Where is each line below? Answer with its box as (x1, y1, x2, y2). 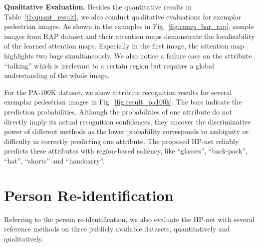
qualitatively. (4, 233, 43, 243)
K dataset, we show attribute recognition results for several (50, 86, 232, 97)
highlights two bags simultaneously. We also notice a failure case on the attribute (4, 50, 252, 60)
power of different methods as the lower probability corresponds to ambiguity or (4, 126, 249, 136)
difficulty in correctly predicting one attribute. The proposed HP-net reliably (4, 135, 239, 146)
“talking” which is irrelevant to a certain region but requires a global (4, 60, 214, 70)
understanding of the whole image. (4, 70, 110, 80)
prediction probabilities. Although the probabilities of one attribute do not (4, 106, 232, 116)
